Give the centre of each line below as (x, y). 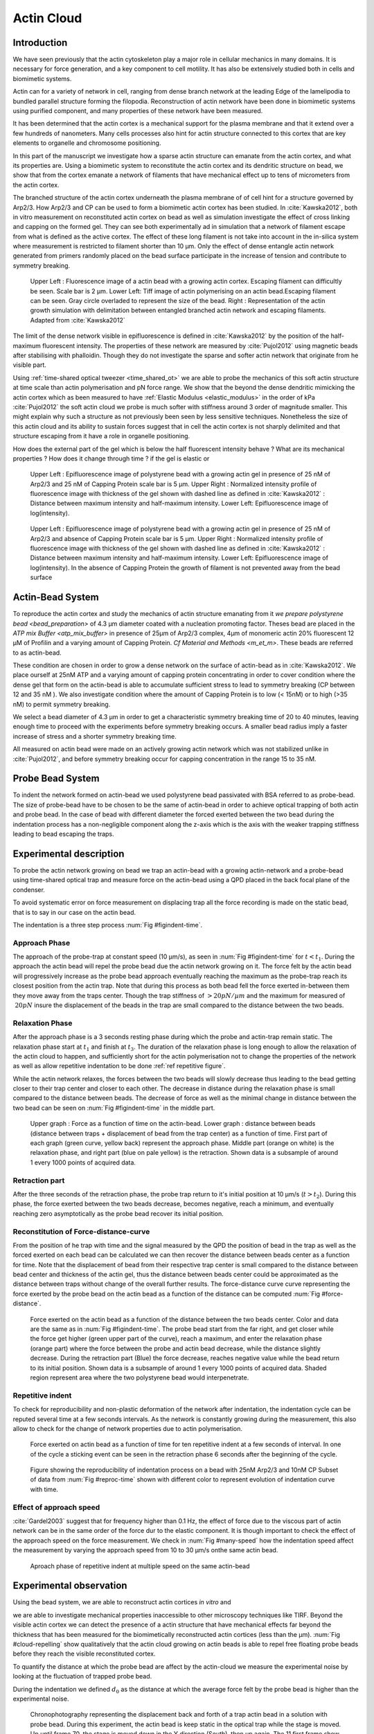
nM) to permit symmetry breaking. (62, 704)
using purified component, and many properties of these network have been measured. (138, 111)
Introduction (40, 43)
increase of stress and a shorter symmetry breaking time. (95, 736)
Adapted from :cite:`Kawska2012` (78, 320)
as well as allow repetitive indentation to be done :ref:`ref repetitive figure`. (119, 1066)
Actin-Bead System (56, 598)
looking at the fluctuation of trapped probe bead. (82, 1676)
